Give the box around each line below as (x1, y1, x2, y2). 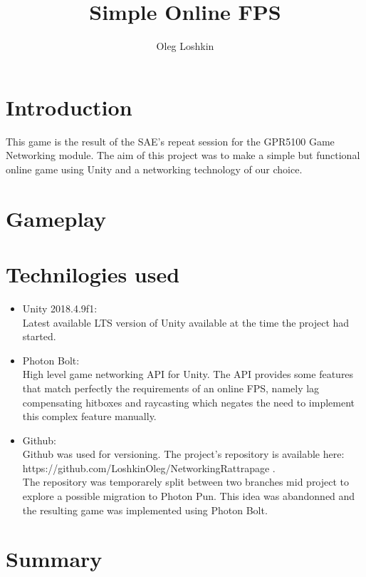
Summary (6, 544, 103, 573)
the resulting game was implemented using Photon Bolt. (22, 502, 268, 517)
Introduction (6, 92, 132, 121)
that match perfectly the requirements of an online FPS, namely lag (22, 380, 320, 395)
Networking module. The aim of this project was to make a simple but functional (6, 148, 360, 163)
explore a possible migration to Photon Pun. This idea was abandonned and (22, 489, 355, 504)
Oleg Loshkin (156, 39, 214, 53)
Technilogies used (6, 260, 180, 288)
